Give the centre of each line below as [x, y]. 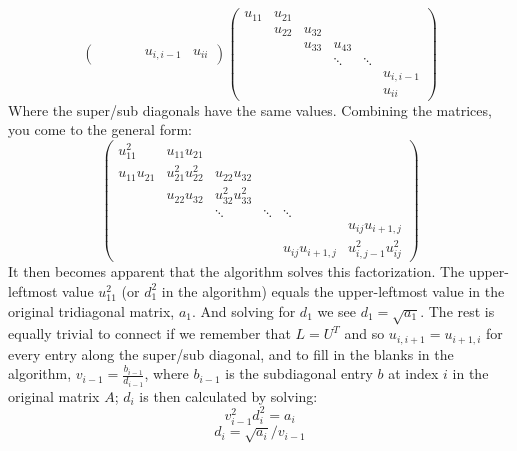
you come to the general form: [100, 129]
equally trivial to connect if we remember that [149, 333]
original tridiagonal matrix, [91, 310]
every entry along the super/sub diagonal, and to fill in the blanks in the [231, 353]
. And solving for [243, 310]
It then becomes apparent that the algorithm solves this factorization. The [236, 271]
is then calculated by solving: [228, 395]
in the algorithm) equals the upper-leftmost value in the [333, 290]
